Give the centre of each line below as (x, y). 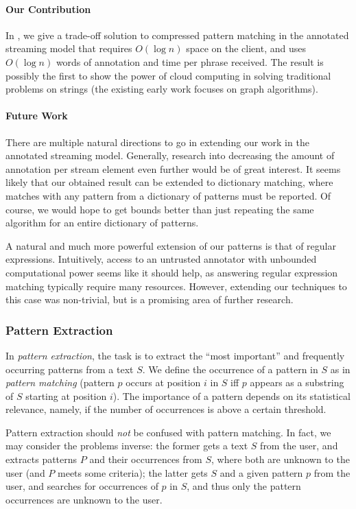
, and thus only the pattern (244, 486)
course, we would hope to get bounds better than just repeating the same (160, 209)
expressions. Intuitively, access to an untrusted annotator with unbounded (161, 259)
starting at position (66, 395)
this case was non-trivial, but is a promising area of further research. (150, 299)
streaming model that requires (69, 48)
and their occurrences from (146, 459)
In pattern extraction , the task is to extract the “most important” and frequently (175, 355)
